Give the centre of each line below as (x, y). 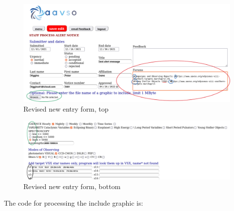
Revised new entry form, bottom (72, 186)
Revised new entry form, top (66, 108)
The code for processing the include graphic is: (74, 202)
